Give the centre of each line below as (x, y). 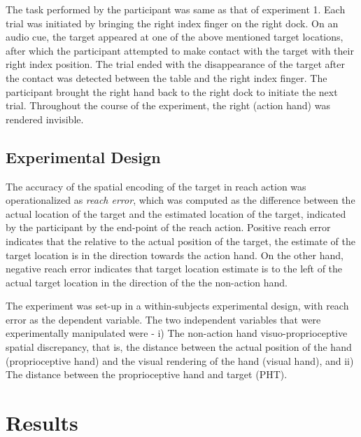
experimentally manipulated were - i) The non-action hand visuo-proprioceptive (177, 333)
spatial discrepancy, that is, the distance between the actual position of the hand (179, 347)
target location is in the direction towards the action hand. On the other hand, (175, 255)
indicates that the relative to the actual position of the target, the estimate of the (181, 241)
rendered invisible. (45, 119)
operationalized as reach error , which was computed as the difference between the (180, 200)
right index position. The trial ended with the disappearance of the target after (175, 64)
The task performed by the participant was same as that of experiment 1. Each (176, 9)
